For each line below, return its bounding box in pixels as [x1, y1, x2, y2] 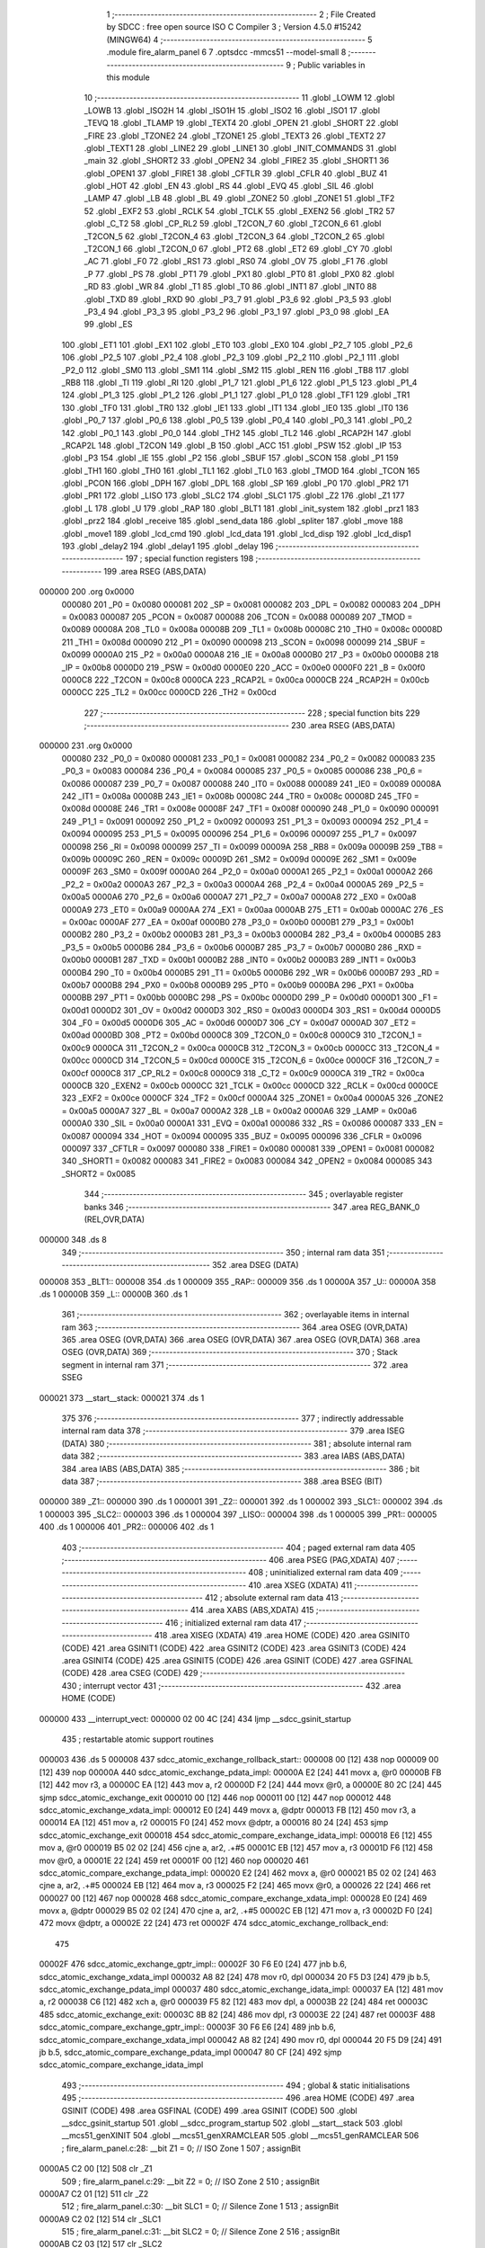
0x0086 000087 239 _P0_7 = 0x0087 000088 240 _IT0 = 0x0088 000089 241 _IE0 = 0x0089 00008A [61, 778, 442, 789]
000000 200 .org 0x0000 [39, 586, 135, 597]
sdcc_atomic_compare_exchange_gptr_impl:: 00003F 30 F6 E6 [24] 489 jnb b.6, [39, 2021, 337, 2032]
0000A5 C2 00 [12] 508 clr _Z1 [39, 2163, 153, 2174]
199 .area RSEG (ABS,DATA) [103, 566, 207, 576]
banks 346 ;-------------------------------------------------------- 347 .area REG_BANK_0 [84, 1201, 420, 1212]
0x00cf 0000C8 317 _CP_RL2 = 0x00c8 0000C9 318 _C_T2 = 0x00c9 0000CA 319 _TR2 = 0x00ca [61, 1067, 425, 1078]
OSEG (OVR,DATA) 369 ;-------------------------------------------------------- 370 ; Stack [61, 1347, 399, 1358]
